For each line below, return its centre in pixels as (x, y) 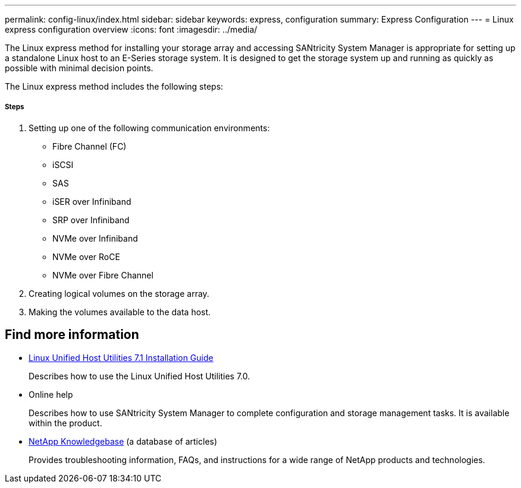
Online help (51, 394)
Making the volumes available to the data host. (120, 312)
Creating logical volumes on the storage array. (119, 293)
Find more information (72, 335)
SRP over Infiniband (91, 220)
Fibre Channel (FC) (90, 146)
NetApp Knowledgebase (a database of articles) (123, 441)
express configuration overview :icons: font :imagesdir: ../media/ (131, 29)
